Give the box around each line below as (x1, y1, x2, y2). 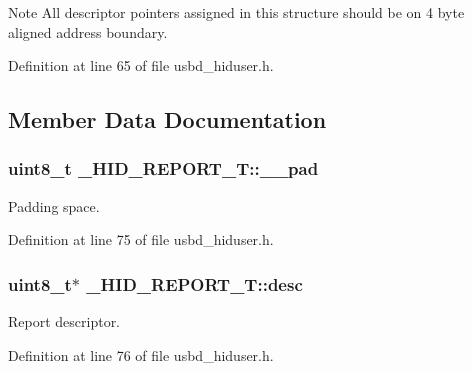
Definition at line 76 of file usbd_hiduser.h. (8, 344, 274, 365)
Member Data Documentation (8, 104, 327, 135)
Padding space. (8, 195, 100, 216)
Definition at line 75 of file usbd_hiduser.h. (8, 229, 274, 250)
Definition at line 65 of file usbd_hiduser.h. (8, 55, 274, 76)
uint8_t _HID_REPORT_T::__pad (8, 156, 319, 181)
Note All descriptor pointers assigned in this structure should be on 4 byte (8, 2, 465, 22)
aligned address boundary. (8, 21, 168, 42)
